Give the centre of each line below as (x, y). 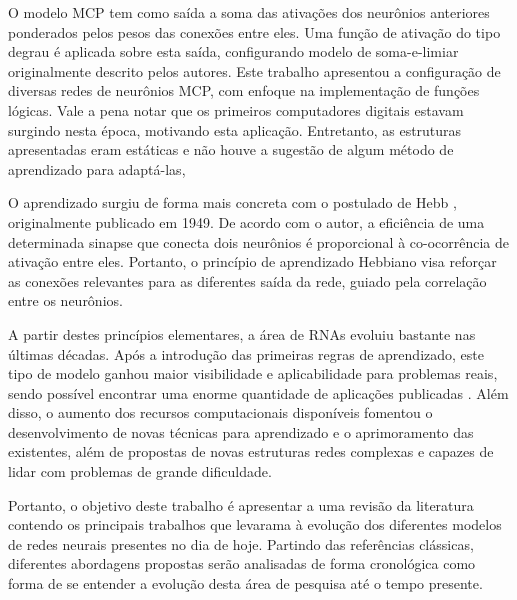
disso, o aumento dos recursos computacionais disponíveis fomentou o (220, 412)
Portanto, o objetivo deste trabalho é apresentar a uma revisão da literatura (241, 504)
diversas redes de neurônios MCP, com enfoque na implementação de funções (244, 90)
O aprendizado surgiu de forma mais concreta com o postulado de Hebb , (232, 202)
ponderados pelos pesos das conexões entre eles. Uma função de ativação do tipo (254, 31)
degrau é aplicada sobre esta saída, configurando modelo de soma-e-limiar (233, 51)
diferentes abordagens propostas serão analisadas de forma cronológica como (242, 563)
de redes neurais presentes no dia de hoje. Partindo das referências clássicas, (241, 543)
